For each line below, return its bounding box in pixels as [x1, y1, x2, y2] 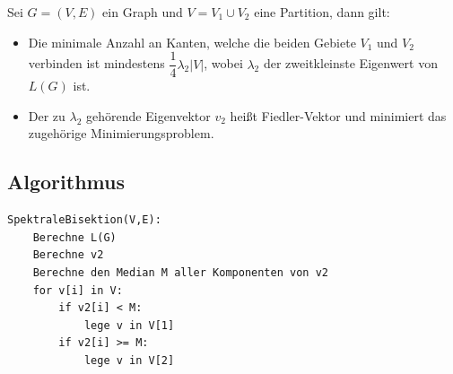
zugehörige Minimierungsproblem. [28, 124, 214, 143]
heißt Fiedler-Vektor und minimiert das [230, 106, 447, 125]
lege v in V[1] [83, 318, 175, 332]
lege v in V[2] [83, 353, 175, 367]
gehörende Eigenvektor [86, 106, 211, 125]
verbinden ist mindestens [28, 54, 165, 73]
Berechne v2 [32, 248, 104, 262]
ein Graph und [102, 3, 183, 21]
